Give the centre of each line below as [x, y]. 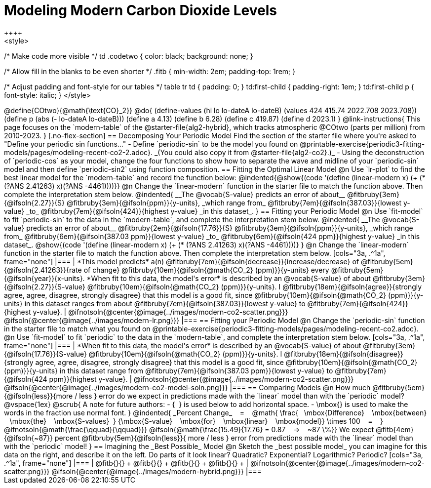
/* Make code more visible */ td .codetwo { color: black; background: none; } [129, 56]
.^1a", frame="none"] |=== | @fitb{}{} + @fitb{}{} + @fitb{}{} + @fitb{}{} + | [126, 463]
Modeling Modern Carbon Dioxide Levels [140, 10]
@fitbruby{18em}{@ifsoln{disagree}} [344, 354]
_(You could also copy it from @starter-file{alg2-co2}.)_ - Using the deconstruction [289, 152]
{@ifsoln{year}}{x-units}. [44, 278]
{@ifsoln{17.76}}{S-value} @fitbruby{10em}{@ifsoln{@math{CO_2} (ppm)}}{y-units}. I [143, 354]
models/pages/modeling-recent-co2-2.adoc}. [78, 152]
